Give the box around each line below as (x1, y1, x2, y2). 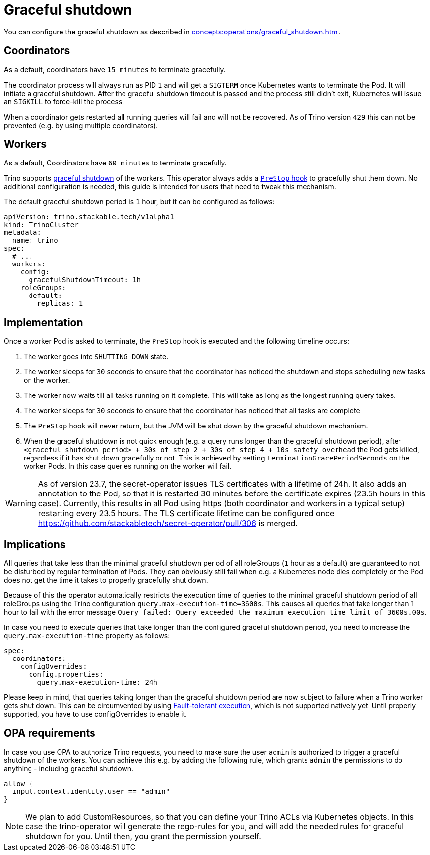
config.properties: (29, 670, 104, 679)
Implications (4, 538, 66, 551)
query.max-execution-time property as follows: (4, 631, 170, 640)
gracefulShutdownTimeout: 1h (29, 276, 141, 284)
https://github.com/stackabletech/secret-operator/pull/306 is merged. (38, 518, 298, 528)
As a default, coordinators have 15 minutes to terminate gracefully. (4, 65, 226, 74)
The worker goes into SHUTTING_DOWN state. (24, 352, 169, 361)
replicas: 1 (37, 299, 83, 308)
